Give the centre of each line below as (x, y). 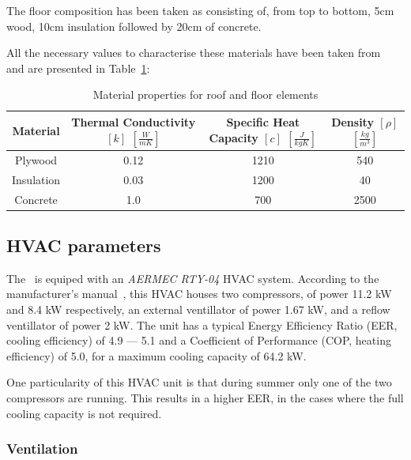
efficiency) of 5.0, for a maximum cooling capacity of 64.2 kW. (156, 355)
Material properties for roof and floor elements (205, 94)
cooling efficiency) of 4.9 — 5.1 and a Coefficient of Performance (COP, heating (199, 340)
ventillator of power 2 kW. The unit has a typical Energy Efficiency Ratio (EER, (202, 324)
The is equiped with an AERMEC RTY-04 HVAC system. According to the (193, 278)
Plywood (36, 159)
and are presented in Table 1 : (78, 68)
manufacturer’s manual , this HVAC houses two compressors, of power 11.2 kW (199, 294)
